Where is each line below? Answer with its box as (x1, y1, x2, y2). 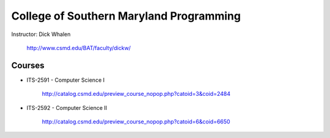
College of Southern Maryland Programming (11, 9, 241, 23)
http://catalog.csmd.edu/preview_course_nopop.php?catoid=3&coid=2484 (42, 90, 230, 98)
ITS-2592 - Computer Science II (26, 104, 108, 111)
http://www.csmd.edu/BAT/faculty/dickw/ (26, 44, 131, 51)
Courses (11, 60, 45, 70)
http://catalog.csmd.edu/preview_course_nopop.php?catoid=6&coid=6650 (42, 118, 230, 125)
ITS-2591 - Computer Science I (26, 76, 105, 84)
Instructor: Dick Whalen (11, 31, 71, 38)
